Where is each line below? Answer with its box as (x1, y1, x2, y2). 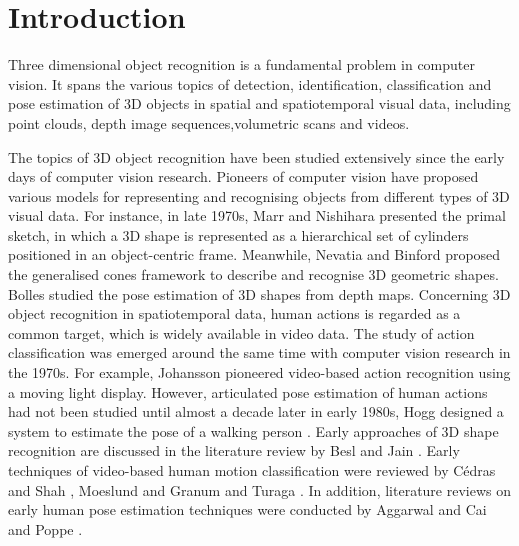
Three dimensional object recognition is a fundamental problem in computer (8, 54, 475, 75)
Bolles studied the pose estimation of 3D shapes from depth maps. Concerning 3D (8, 283, 511, 304)
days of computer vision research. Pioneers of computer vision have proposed (8, 166, 479, 187)
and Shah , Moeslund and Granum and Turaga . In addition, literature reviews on (8, 479, 512, 500)
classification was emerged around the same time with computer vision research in (8, 342, 511, 363)
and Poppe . (8, 518, 83, 539)
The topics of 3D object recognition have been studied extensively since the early (8, 146, 505, 167)
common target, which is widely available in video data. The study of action (8, 322, 475, 343)
